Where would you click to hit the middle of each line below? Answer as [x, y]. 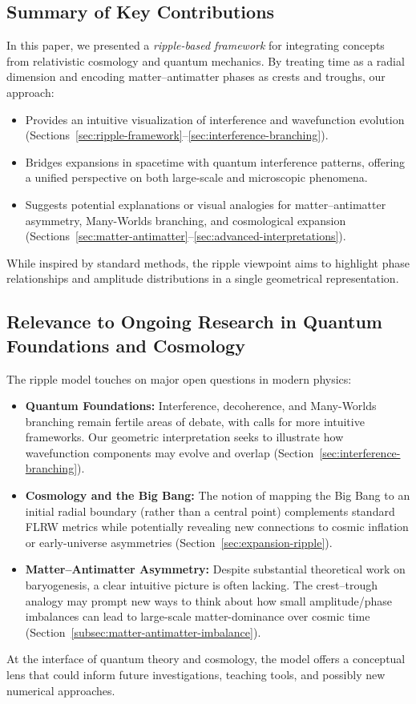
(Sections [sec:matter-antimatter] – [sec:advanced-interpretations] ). [186, 236]
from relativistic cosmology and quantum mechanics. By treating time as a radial [206, 60]
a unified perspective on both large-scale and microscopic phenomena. [196, 177]
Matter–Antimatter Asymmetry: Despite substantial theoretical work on [215, 569]
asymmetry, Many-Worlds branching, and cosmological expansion [186, 220]
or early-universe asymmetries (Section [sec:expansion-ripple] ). [179, 542]
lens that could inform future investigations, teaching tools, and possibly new [196, 675]
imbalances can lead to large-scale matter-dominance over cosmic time [198, 616]
